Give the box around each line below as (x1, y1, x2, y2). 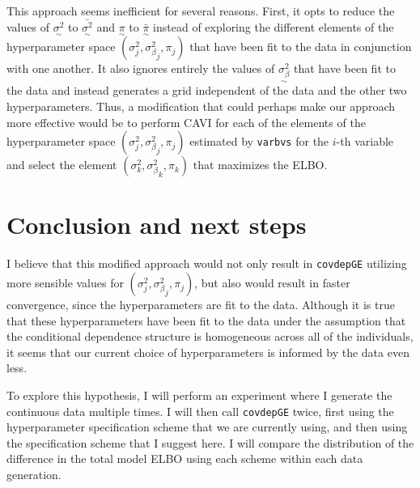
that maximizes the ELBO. (193, 156, 328, 173)
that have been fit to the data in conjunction (189, 38, 412, 55)
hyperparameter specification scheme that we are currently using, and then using (6, 418, 408, 435)
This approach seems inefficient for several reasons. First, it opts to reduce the (6, 2, 395, 19)
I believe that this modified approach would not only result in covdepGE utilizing (6, 255, 407, 272)
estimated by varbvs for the (189, 133, 329, 150)
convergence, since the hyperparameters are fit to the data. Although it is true (6, 296, 395, 313)
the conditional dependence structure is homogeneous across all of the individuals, (6, 328, 414, 345)
